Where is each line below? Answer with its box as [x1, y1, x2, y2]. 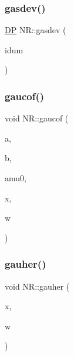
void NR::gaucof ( [5, 112, 69, 124]
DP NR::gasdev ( [5, 24, 66, 36]
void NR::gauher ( [5, 280, 70, 292]
